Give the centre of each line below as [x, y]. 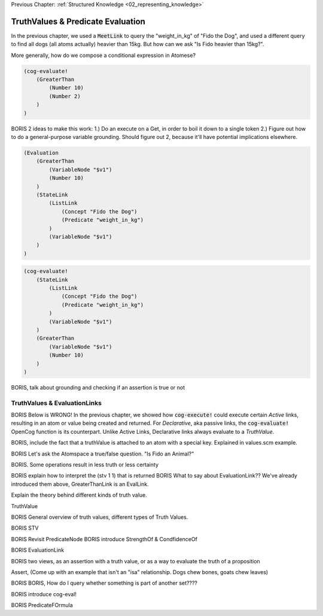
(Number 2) [65, 96]
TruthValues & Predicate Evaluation [78, 21]
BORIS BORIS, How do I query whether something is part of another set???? [104, 583]
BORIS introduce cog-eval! [44, 594]
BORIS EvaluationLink [38, 550]
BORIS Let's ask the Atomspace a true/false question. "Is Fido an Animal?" [103, 454]
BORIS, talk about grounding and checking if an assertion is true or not [98, 387]
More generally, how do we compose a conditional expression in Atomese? [103, 55]
